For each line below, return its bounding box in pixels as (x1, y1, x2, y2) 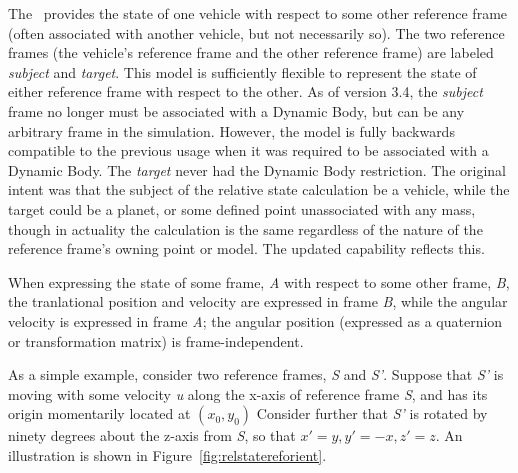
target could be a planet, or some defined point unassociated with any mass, (8, 198, 476, 219)
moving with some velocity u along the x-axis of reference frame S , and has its (8, 383, 488, 404)
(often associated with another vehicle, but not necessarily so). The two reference (8, 22, 505, 43)
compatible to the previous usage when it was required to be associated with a (8, 140, 489, 161)
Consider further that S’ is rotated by (256, 403, 488, 424)
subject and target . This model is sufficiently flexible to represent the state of (8, 61, 477, 82)
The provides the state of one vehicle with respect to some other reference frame (8, 3, 508, 23)
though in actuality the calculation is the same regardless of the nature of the (8, 218, 483, 239)
